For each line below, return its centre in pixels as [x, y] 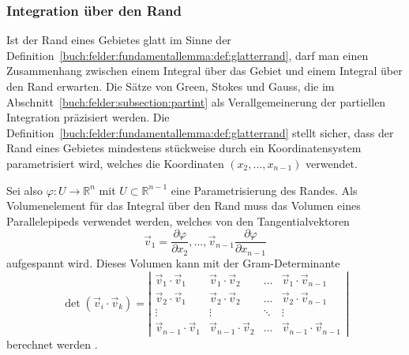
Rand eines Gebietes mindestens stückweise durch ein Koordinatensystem [184, 148]
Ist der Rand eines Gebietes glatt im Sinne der [119, 40]
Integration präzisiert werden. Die [88, 117]
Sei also [24, 190]
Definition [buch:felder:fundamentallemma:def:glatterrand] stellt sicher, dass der [200, 132]
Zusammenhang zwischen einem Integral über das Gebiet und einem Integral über [204, 71]
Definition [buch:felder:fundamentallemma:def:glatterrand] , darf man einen [188, 55]
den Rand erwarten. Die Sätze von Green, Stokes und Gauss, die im [171, 86]
